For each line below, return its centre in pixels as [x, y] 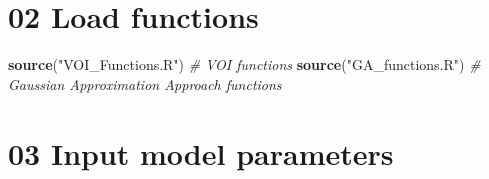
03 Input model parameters [201, 152]
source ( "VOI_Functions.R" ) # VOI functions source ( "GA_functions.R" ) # [244, 64]
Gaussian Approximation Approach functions [145, 83]
